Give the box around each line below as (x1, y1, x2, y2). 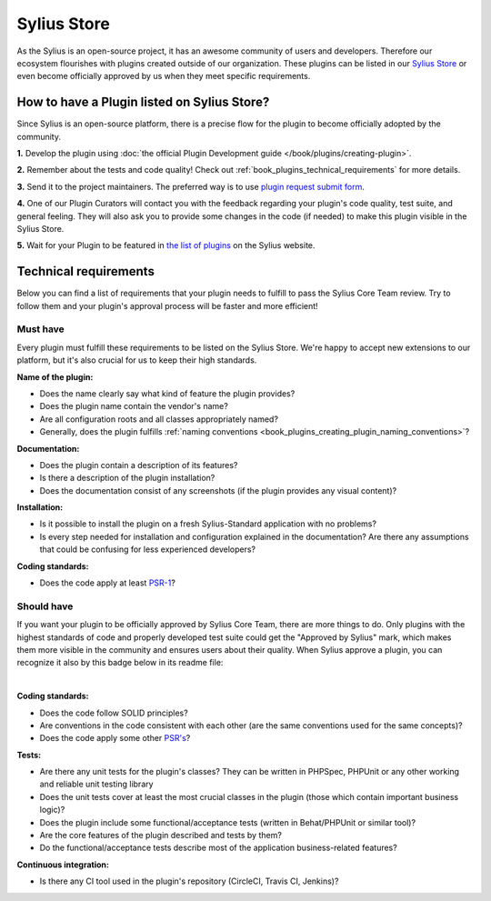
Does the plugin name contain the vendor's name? (39, 401, 229, 412)
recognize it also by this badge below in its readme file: (16, 657, 224, 668)
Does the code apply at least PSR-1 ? (39, 577, 176, 588)
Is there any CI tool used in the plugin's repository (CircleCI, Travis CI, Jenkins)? (39, 876, 339, 886)
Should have (16, 600, 74, 613)
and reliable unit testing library (39, 778, 154, 790)
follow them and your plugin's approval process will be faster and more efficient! (16, 300, 318, 311)
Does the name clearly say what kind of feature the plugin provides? (39, 387, 296, 399)
